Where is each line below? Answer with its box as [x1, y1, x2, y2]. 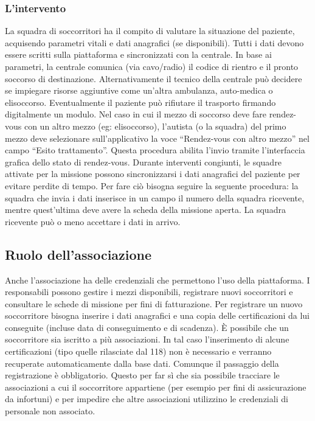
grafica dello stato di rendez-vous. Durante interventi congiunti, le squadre [5, 155, 282, 168]
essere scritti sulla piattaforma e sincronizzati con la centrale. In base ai [5, 48, 272, 61]
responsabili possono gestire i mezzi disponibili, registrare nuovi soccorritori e [5, 285, 293, 298]
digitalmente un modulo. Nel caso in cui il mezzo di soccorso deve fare [5, 108, 266, 120]
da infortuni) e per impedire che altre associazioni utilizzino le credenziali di [5, 392, 288, 405]
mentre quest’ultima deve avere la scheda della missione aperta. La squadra [5, 203, 286, 216]
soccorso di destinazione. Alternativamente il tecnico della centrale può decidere [5, 72, 302, 85]
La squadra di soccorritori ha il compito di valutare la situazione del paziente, [5, 24, 295, 37]
